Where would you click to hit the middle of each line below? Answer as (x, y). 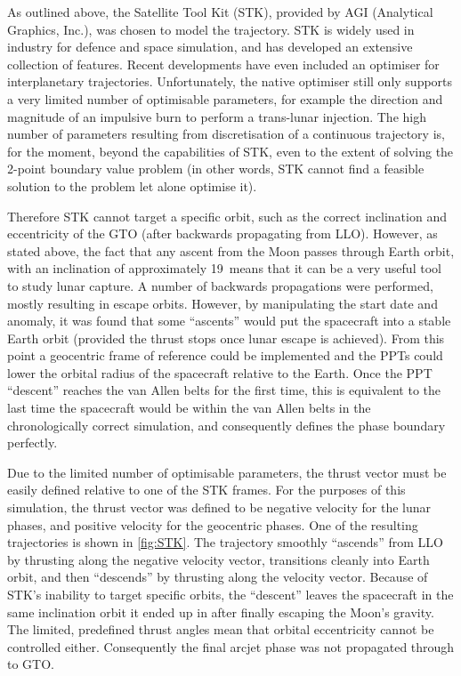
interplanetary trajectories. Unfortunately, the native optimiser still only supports (230, 81)
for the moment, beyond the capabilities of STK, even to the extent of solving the (230, 151)
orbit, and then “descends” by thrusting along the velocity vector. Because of (218, 577)
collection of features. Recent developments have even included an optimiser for (223, 64)
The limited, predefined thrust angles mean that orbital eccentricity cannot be (221, 629)
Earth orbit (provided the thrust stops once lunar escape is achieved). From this (226, 338)
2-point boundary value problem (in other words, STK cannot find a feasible (216, 169)
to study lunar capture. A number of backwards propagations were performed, (220, 285)
